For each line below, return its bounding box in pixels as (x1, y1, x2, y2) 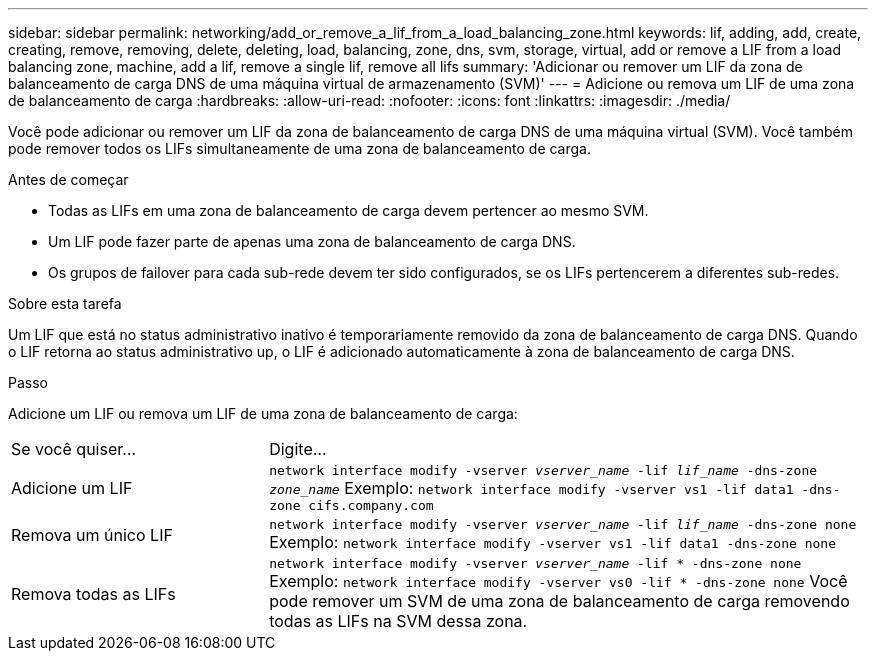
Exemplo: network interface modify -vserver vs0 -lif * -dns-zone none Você (269, 571, 848, 591)
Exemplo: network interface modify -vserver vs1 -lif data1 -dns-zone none (269, 532, 836, 552)
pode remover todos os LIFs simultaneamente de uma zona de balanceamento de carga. (8, 140, 591, 157)
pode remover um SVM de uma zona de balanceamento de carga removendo (269, 591, 850, 611)
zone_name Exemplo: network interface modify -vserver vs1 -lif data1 (269, 478, 794, 498)
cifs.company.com (308, 498, 434, 513)
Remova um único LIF (11, 524, 173, 545)
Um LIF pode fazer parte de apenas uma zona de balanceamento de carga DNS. (48, 233, 576, 250)
